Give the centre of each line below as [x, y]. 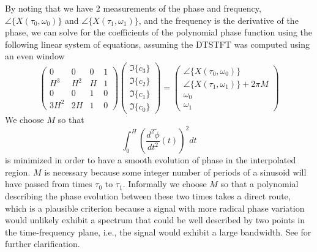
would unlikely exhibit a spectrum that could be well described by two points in [155, 220]
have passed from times [49, 184]
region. [18, 172]
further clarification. [43, 244]
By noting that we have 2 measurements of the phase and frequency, [133, 8]
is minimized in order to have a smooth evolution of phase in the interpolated [151, 160]
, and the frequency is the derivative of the [218, 20]
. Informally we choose [165, 184]
